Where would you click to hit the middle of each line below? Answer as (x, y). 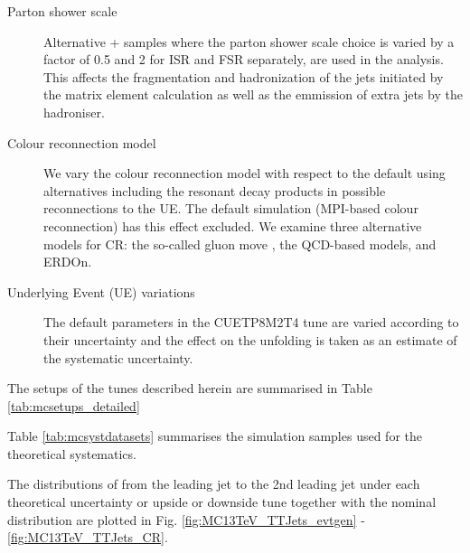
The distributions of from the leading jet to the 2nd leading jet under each (214, 484)
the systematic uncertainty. (118, 357)
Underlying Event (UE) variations (101, 291)
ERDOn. (68, 262)
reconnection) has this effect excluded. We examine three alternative (233, 225)
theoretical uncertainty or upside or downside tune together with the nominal (222, 502)
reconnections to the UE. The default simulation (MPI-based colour (231, 208)
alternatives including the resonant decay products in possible (215, 190)
